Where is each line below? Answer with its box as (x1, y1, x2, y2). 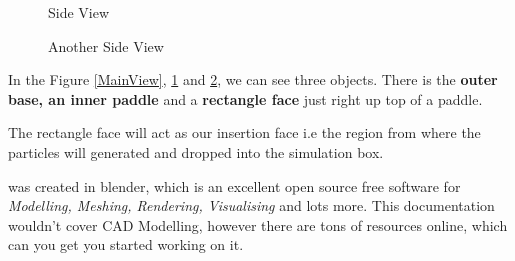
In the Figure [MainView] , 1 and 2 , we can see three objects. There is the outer (8, 69, 498, 90)
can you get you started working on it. (8, 234, 244, 255)
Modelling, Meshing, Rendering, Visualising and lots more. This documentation (8, 195, 495, 216)
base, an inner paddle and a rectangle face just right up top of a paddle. (8, 88, 483, 109)
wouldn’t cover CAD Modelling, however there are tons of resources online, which (8, 214, 508, 235)
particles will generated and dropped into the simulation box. (8, 141, 384, 162)
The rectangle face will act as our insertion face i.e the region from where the (8, 122, 481, 143)
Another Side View (48, 35, 164, 56)
